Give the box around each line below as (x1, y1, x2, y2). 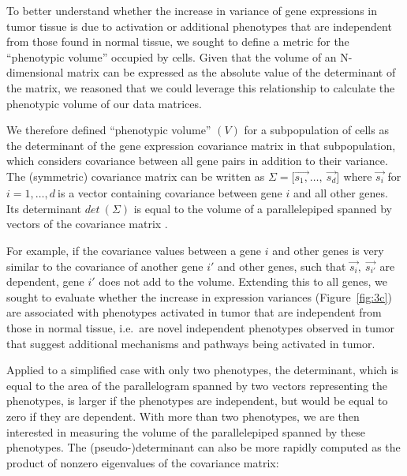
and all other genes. (293, 185, 388, 201)
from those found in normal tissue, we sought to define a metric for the (6, 33, 349, 50)
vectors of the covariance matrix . (6, 216, 168, 232)
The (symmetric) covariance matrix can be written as (6, 167, 265, 184)
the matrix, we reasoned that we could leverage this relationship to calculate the (6, 79, 395, 96)
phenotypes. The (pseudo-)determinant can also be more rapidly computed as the (6, 439, 401, 455)
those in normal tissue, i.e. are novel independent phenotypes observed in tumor (6, 319, 395, 335)
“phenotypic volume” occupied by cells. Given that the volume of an (6, 48, 337, 65)
